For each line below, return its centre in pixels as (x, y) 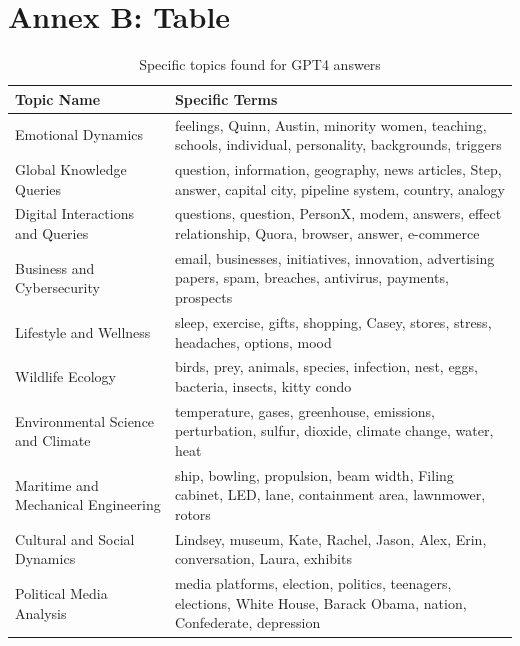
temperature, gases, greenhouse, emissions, (304, 410)
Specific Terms (226, 98)
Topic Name (58, 98)
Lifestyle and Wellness (83, 331)
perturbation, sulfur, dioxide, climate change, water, (334, 430)
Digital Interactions (74, 213)
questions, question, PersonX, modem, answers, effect (338, 213)
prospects (203, 297)
